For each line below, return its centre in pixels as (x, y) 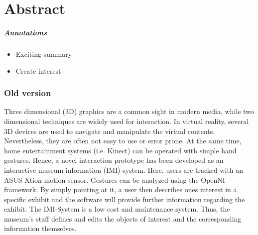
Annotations (26, 32)
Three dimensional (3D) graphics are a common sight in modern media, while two (129, 111)
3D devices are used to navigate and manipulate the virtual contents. (110, 131)
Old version (28, 93)
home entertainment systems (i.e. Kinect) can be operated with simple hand (120, 150)
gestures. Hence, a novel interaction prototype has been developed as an (114, 160)
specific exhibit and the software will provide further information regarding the (125, 199)
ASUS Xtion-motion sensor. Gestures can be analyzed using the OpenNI (115, 179)
